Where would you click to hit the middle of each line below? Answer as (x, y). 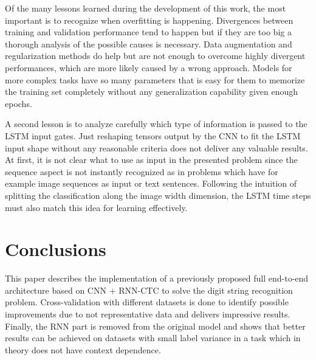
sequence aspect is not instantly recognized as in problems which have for (142, 171)
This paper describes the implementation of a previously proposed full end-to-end (157, 278)
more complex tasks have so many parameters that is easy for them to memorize (155, 79)
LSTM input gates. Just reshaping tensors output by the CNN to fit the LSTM (153, 135)
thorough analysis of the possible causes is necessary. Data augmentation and (149, 43)
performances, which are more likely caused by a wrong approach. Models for (149, 67)
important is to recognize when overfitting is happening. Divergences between (149, 20)
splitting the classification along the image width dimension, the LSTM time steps (158, 195)
